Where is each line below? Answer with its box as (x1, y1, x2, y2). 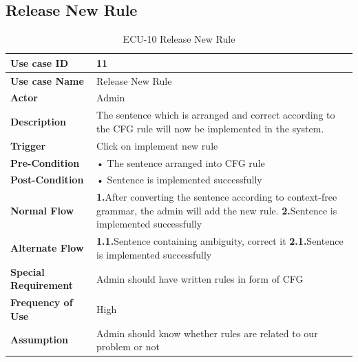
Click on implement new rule (96, 138, 218, 152)
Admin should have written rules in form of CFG (96, 271, 304, 285)
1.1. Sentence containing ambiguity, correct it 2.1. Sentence (96, 234, 344, 248)
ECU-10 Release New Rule (123, 32, 235, 46)
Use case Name (10, 73, 84, 88)
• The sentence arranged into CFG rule (96, 155, 265, 170)
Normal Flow (10, 203, 74, 217)
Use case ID (10, 55, 69, 70)
